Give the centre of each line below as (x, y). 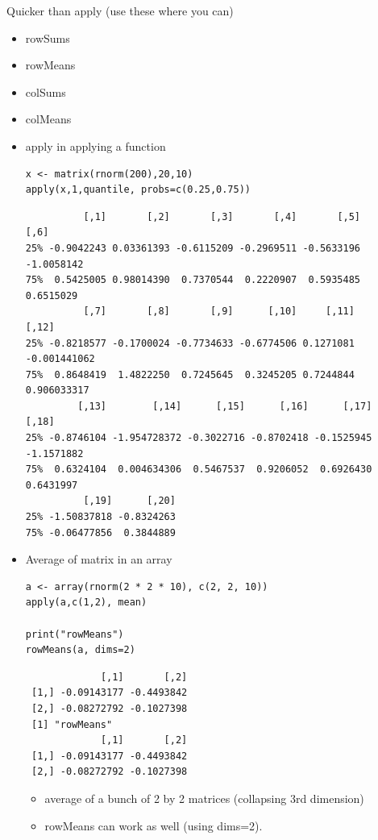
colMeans (48, 119)
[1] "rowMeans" (72, 724)
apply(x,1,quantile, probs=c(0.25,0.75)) (138, 190)
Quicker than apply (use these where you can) (120, 10)
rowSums (48, 37)
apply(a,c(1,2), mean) (86, 603)
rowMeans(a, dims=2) (80, 650)
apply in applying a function (96, 146)
